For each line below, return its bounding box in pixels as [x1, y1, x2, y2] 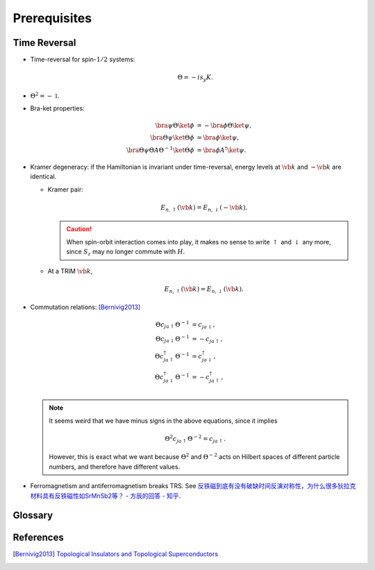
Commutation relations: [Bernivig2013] [30, 303, 141, 312]
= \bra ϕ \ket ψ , [197, 134, 240, 142]
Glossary [12, 510, 53, 521]
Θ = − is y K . [177, 74, 214, 83]
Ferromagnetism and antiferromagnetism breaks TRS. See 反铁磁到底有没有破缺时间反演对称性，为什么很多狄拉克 [30, 482, 356, 490]
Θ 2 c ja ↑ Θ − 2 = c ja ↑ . [164, 434, 226, 444]
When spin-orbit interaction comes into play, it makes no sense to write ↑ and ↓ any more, [66, 237, 331, 246]
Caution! [66, 225, 92, 233]
